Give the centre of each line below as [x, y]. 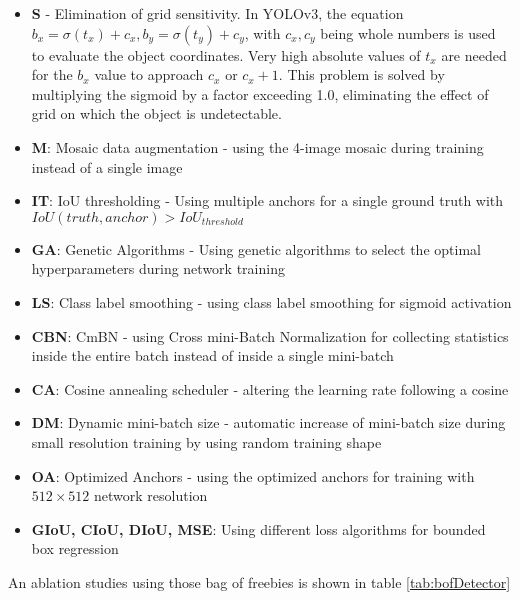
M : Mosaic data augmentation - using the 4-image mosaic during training [257, 146]
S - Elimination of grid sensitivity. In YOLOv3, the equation [217, 13]
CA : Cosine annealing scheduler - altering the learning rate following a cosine [270, 388]
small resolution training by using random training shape [206, 441]
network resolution [151, 495]
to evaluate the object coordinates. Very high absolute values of [226, 54]
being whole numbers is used [408, 32]
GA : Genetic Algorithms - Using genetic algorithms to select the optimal [256, 248]
